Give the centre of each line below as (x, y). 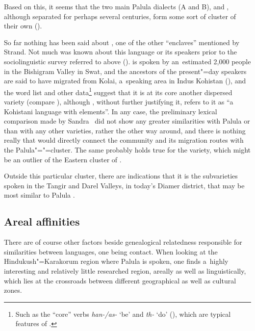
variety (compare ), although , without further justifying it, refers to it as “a (119, 102)
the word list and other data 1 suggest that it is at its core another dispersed (118, 91)
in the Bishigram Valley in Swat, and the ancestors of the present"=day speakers (125, 71)
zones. (13, 290)
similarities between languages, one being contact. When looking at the (111, 251)
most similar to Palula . (39, 195)
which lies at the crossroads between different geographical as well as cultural (120, 280)
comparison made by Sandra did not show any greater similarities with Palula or (127, 121)
